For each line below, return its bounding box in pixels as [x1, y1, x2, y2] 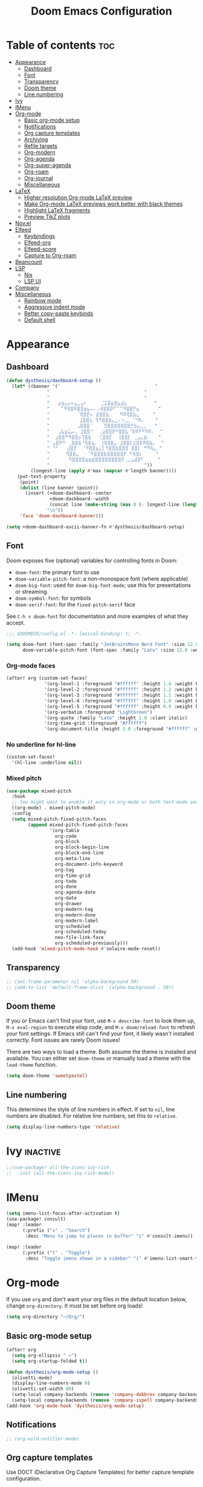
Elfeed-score [24, 245, 57, 252]
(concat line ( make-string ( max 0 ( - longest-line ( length [49, 502, 201, 508]
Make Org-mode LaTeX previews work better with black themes [24, 200, 183, 207]
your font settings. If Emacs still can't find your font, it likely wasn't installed [6, 1030, 195, 1038]
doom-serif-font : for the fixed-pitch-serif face [14, 600, 136, 608]
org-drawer [54, 901, 83, 907]
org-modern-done [54, 911, 96, 918]
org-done [54, 884, 77, 890]
